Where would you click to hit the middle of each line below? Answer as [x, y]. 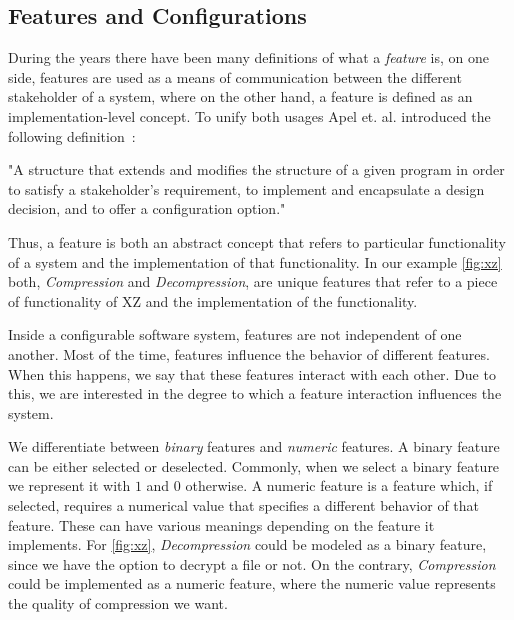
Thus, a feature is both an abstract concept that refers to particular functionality [257, 241]
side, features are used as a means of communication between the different [235, 76]
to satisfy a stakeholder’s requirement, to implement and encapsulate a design [246, 188]
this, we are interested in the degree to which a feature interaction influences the [255, 393]
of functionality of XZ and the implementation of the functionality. [213, 300]
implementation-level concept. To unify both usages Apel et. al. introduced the [249, 115]
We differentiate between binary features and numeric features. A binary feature [254, 446]
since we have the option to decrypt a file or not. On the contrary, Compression [252, 563]
